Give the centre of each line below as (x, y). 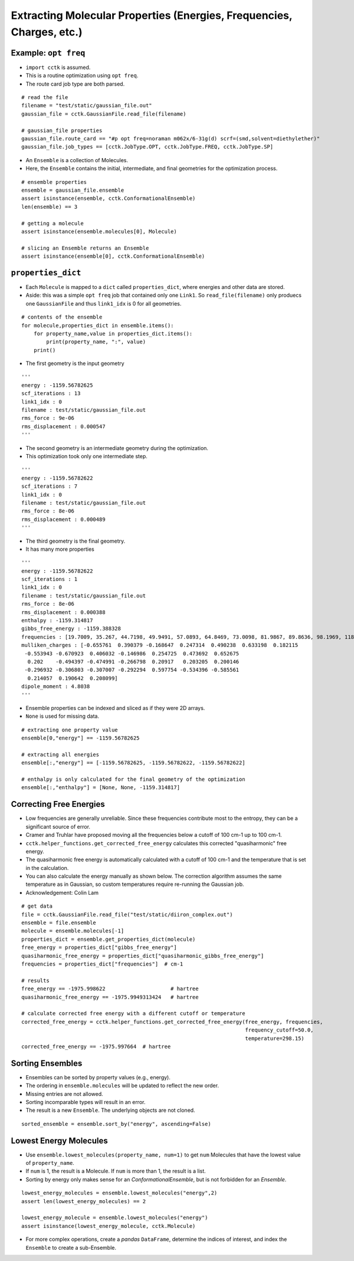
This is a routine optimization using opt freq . (82, 75)
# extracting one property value (70, 730)
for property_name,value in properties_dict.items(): (113, 334)
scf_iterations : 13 (51, 393)
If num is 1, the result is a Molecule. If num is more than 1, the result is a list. (116, 1171)
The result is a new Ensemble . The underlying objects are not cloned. (110, 1110)
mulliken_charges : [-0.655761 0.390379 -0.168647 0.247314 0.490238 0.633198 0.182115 (160, 645)
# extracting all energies (60, 754)
